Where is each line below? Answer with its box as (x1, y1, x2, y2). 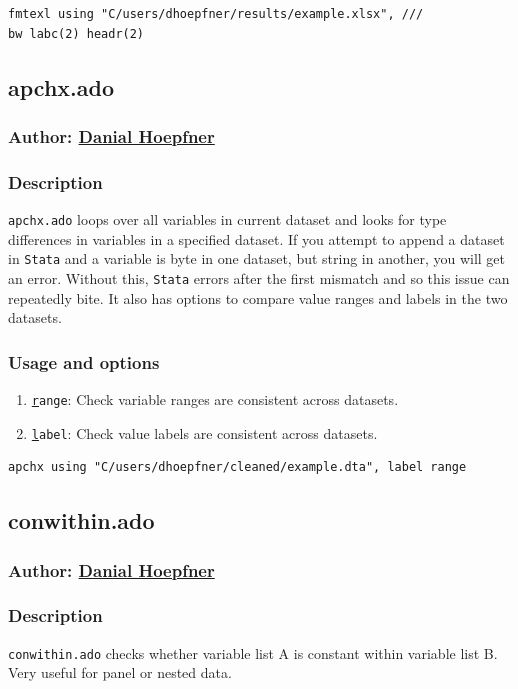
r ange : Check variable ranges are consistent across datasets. (31, 389, 399, 409)
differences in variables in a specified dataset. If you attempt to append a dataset (8, 228, 505, 249)
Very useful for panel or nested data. (8, 662, 232, 683)
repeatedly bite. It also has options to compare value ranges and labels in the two (8, 287, 508, 308)
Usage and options (8, 349, 160, 374)
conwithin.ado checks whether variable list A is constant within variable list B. (8, 642, 498, 663)
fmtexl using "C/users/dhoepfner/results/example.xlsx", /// (8, 7, 424, 21)
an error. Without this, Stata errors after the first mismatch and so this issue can (8, 267, 510, 288)
